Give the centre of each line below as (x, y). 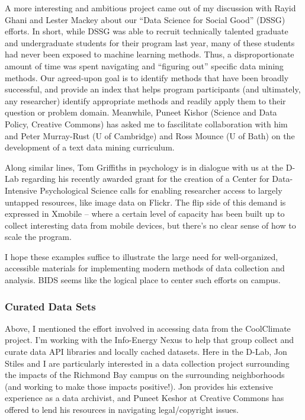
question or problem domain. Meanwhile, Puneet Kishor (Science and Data (141, 112)
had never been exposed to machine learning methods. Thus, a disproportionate (150, 54)
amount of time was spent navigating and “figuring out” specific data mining (144, 65)
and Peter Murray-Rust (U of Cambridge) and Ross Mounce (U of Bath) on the (150, 135)
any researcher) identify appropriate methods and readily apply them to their (145, 100)
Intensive (21, 190)
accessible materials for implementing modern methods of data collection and (145, 268)
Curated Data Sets (50, 306)
